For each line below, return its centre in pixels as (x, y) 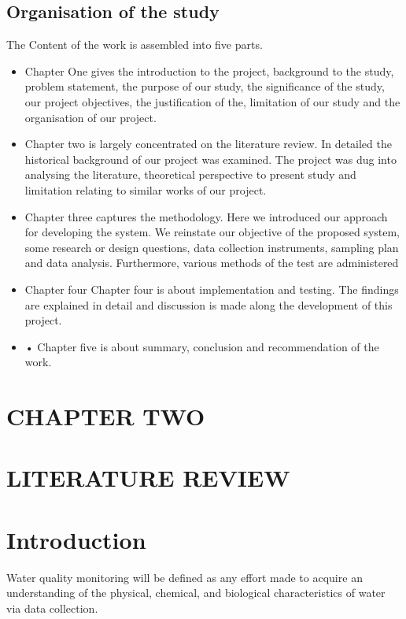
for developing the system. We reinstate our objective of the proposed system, (212, 232)
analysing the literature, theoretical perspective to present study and (190, 174)
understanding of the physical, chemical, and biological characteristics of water (196, 593)
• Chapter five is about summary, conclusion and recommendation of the (202, 346)
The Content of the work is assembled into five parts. (135, 44)
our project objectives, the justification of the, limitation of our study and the (212, 101)
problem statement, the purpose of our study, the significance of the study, (205, 86)
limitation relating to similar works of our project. (146, 189)
